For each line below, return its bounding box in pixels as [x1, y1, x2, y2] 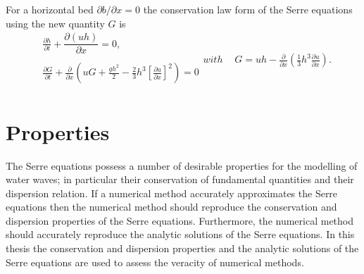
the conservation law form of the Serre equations [143, 2, 353, 16]
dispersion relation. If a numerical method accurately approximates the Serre [6, 185, 338, 200]
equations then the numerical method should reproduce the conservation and [6, 199, 337, 214]
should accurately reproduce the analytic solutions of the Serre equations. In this [6, 227, 355, 242]
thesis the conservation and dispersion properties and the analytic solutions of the [6, 241, 359, 256]
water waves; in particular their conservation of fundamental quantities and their [6, 172, 354, 187]
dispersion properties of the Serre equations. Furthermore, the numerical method [6, 213, 354, 228]
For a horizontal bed [6, 2, 94, 16]
